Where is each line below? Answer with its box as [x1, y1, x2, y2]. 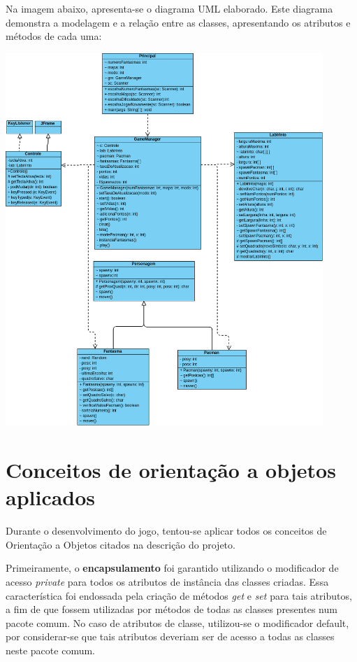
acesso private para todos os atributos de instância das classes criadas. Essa [6, 575, 329, 589]
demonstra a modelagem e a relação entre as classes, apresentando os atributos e [6, 15, 351, 29]
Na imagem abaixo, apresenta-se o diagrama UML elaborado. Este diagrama [6, 1, 333, 15]
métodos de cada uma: [6, 29, 102, 43]
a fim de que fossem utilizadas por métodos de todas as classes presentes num [6, 602, 337, 617]
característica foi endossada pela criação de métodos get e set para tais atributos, [6, 588, 352, 603]
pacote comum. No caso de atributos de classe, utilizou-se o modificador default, [6, 615, 349, 630]
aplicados [6, 483, 96, 512]
